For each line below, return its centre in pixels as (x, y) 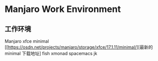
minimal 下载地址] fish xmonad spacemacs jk (51, 53)
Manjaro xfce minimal (27, 41)
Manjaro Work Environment (63, 9)
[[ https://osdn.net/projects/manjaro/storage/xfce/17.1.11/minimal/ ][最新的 (79, 47)
